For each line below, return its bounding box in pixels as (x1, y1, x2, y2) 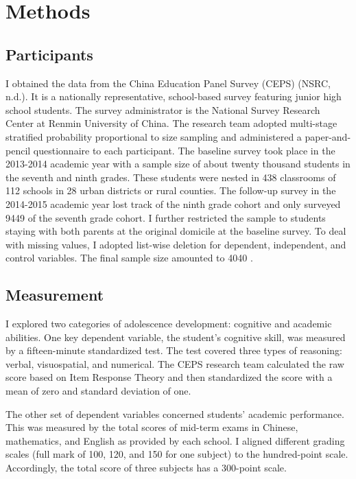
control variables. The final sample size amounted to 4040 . (5, 250, 253, 265)
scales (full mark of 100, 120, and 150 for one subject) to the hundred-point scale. (5, 447, 348, 461)
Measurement (5, 284, 104, 305)
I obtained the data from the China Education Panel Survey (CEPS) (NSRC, (5, 75, 331, 90)
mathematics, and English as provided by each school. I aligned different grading (5, 433, 345, 447)
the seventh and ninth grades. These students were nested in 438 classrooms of (5, 170, 336, 184)
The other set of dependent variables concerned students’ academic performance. (5, 406, 344, 421)
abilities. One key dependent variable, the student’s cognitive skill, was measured (5, 329, 346, 344)
